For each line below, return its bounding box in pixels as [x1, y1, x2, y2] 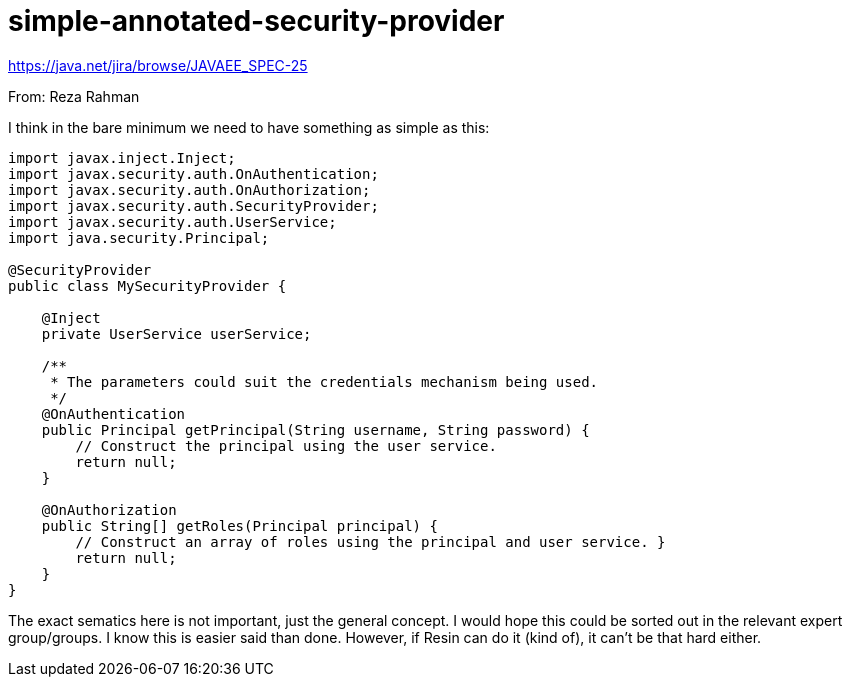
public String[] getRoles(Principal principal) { [41, 517, 438, 534]
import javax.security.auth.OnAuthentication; [8, 165, 379, 182]
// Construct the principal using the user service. [75, 437, 497, 454]
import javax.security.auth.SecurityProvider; [8, 197, 379, 214]
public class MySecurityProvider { [8, 277, 287, 294]
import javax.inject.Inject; [8, 149, 236, 166]
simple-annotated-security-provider [8, 4, 505, 38]
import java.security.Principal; [8, 229, 270, 246]
